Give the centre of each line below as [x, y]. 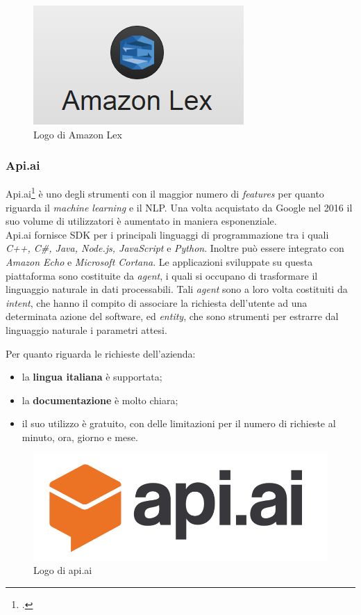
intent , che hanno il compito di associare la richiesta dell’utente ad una [157, 302]
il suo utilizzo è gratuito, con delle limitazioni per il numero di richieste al [179, 423]
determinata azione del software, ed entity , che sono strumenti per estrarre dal [172, 316]
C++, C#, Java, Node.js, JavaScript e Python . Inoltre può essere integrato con [175, 248]
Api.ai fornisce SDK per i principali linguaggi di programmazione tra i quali [167, 234]
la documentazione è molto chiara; [100, 400]
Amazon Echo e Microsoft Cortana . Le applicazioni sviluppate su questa [159, 262]
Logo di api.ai [63, 570]
